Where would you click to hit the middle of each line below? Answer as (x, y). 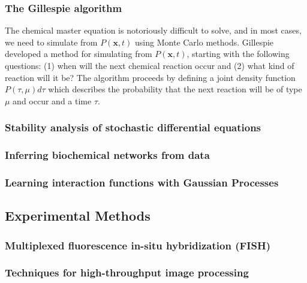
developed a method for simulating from (79, 54)
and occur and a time (52, 100)
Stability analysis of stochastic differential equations (133, 127)
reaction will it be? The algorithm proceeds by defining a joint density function (150, 77)
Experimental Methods (78, 216)
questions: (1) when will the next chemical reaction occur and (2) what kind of (150, 65)
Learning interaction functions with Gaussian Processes (142, 182)
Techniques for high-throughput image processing (127, 273)
